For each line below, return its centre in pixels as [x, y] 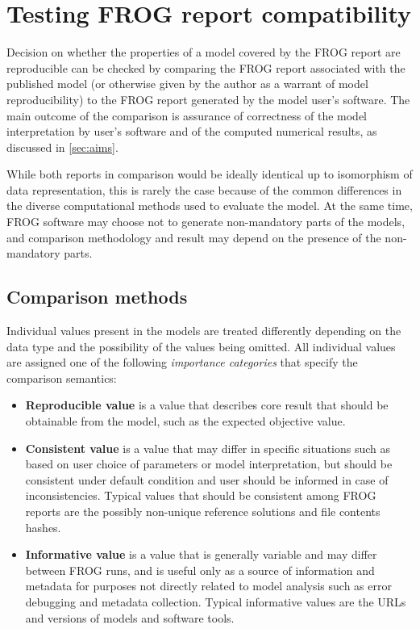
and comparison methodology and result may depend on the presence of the [194, 237]
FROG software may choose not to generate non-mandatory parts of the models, [206, 222]
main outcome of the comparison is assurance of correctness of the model [187, 115]
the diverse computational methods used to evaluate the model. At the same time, [210, 205]
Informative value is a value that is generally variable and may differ [201, 554]
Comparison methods [97, 297]
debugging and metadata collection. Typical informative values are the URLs [216, 601]
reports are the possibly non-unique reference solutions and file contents [203, 511]
